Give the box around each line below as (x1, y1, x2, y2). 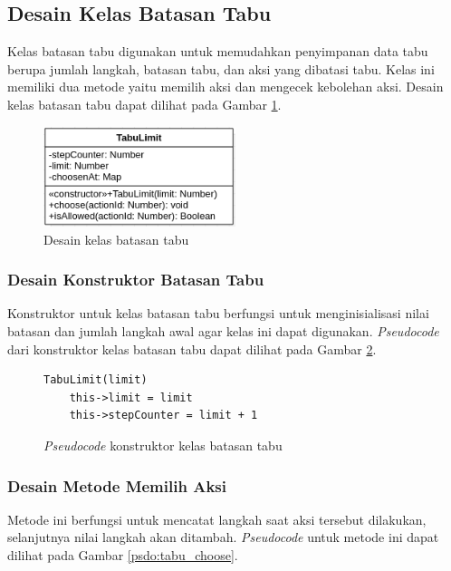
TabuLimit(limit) (43, 373, 148, 387)
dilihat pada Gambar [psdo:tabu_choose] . (7, 546, 238, 565)
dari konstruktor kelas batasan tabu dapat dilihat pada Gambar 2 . (7, 339, 377, 358)
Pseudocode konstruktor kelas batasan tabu (43, 436, 283, 455)
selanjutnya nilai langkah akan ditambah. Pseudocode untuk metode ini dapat (7, 527, 439, 547)
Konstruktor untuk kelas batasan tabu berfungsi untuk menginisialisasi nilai (7, 304, 429, 323)
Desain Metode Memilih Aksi (7, 474, 226, 497)
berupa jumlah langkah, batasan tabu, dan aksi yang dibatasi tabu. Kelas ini (7, 59, 435, 78)
